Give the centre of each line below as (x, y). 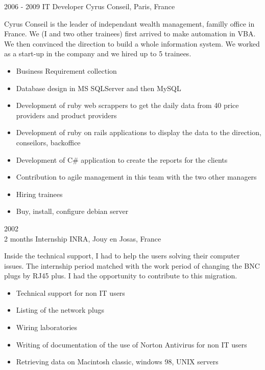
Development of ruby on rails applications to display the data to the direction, (139, 132)
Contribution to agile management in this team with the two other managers (136, 177)
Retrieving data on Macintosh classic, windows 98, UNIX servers (117, 362)
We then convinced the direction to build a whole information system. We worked (132, 43)
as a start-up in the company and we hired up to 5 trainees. (98, 53)
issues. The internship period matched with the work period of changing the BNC (132, 265)
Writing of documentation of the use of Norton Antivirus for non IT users (131, 344)
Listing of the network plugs (60, 310)
